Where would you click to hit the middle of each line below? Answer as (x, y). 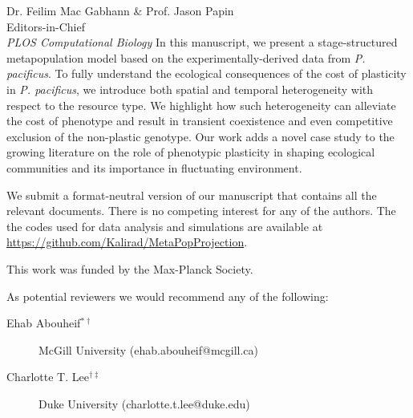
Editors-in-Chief (46, 26)
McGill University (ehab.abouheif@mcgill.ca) (149, 349)
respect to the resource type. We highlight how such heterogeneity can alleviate (201, 105)
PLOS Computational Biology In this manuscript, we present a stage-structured (202, 42)
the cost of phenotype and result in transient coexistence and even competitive (200, 121)
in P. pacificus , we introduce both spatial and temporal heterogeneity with (190, 89)
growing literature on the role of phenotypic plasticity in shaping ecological (191, 152)
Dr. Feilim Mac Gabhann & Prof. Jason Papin (120, 10)
